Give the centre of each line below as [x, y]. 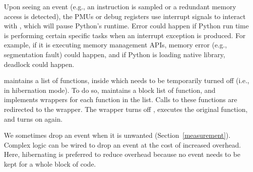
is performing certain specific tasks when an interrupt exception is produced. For [125, 35]
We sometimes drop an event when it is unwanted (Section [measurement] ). [117, 135]
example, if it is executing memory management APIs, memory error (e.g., [116, 45]
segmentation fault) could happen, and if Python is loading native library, [115, 54]
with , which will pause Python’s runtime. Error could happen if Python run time [126, 26]
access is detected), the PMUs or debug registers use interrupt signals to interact [125, 16]
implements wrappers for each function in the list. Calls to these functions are [121, 99]
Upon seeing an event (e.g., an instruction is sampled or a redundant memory [120, 6]
